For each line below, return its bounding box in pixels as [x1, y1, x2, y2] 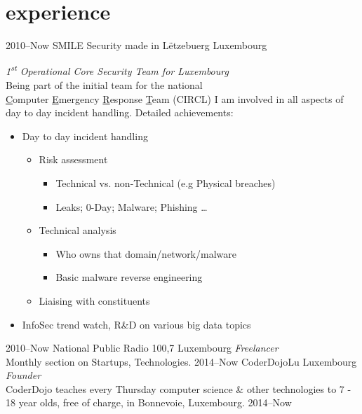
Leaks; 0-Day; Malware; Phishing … [55, 199, 208, 214]
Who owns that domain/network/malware [55, 246, 236, 261]
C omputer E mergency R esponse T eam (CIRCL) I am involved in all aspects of [6, 91, 344, 106]
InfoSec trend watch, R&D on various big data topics [22, 317, 251, 331]
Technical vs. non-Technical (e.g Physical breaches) [55, 175, 276, 190]
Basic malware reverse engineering [55, 270, 203, 284]
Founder [6, 368, 41, 382]
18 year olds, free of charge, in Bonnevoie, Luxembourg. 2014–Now [6, 395, 292, 410]
